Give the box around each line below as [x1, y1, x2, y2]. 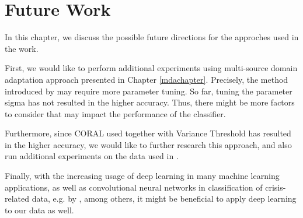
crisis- [265, 181, 286, 193]
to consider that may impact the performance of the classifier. [5, 107, 226, 119]
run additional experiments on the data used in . [5, 150, 179, 162]
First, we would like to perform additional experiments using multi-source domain [5, 62, 298, 74]
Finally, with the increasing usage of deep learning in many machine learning [5, 170, 280, 182]
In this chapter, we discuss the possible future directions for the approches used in [5, 31, 299, 43]
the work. [5, 42, 39, 54]
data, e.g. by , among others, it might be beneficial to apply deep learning [32, 192, 297, 205]
